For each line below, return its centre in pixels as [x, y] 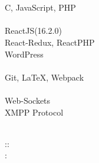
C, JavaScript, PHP [40, 7]
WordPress [24, 54]
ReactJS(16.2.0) [33, 31]
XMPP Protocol [34, 112]
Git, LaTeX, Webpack [44, 77]
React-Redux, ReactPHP [50, 42]
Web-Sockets [28, 100]
